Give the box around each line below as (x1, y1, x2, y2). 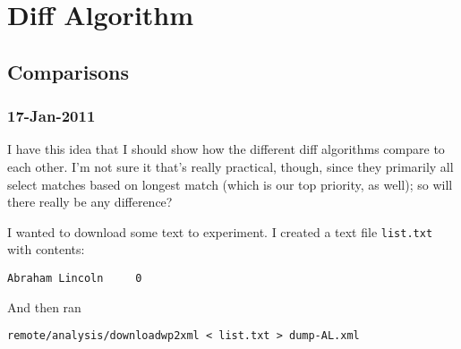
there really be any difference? (7, 192, 173, 211)
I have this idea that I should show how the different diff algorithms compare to (7, 140, 445, 158)
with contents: (7, 240, 85, 259)
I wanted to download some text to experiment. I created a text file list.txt (7, 222, 433, 241)
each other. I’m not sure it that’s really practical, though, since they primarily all (7, 157, 454, 175)
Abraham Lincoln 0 (7, 272, 142, 285)
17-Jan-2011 (7, 105, 96, 127)
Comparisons (7, 57, 130, 85)
